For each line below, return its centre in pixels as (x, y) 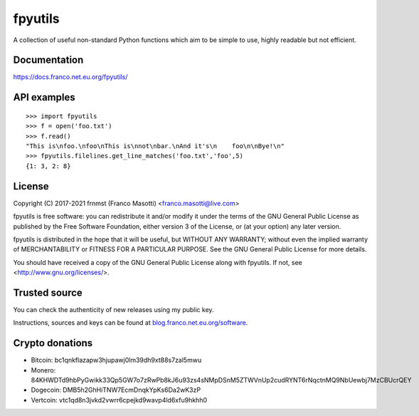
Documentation (48, 60)
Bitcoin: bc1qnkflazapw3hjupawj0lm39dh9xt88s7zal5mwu (116, 360)
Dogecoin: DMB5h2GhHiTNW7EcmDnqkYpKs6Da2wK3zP (116, 390)
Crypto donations (53, 343)
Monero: (43, 370)
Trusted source (48, 292)
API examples (44, 97)
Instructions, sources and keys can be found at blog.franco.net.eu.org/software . (131, 323)
